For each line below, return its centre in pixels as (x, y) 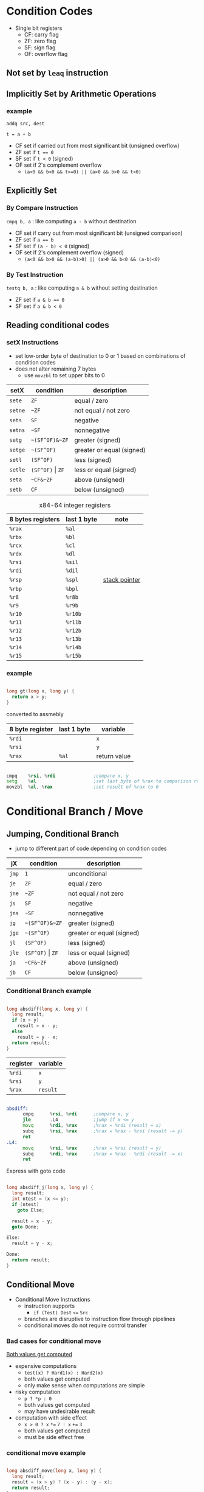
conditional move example (46, 1452)
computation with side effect (51, 1417)
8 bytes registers (35, 519)
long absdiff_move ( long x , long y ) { (54, 1471)
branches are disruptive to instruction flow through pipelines (100, 1319)
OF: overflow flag (46, 54)
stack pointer (122, 579)
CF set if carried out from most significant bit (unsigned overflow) (97, 146)
